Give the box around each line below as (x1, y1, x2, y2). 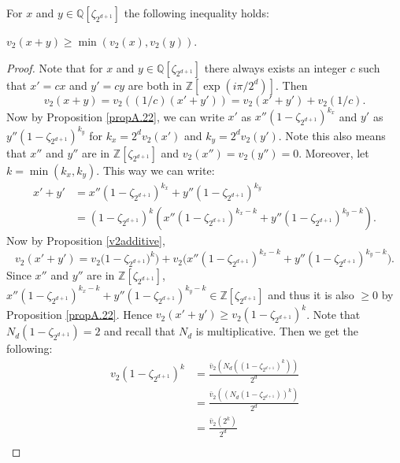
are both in (128, 76, 182, 93)
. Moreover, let (298, 144, 369, 161)
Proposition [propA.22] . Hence (6, 306, 153, 322)
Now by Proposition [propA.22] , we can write (6, 108, 224, 124)
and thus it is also (268, 286, 354, 302)
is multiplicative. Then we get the (195, 323, 359, 339)
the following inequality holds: (124, 5, 269, 20)
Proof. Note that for (6, 59, 103, 76)
